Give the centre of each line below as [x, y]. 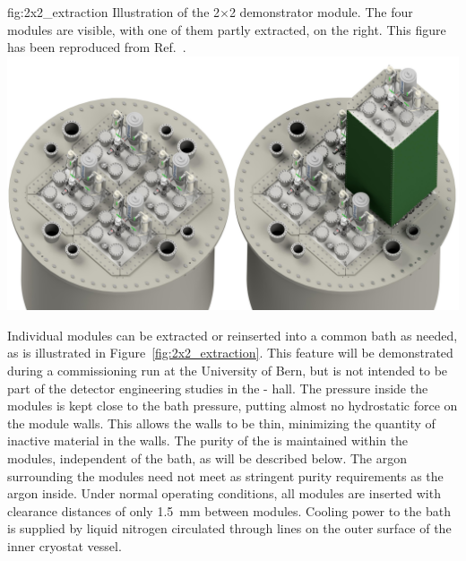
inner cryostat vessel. [65, 546]
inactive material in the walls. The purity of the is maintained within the [208, 440]
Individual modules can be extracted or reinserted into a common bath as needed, [233, 335]
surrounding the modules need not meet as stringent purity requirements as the [225, 475]
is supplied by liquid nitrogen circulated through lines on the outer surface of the [229, 528]
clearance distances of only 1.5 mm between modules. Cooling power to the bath [229, 510]
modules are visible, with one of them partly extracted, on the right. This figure [227, 29]
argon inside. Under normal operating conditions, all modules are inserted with [224, 493]
